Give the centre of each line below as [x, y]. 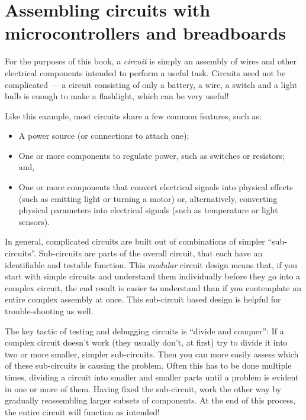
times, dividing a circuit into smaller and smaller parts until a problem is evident [152, 377]
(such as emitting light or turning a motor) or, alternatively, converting [148, 198]
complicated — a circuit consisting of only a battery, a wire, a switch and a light [151, 84]
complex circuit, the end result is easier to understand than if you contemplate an [153, 287]
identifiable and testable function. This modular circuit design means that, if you [151, 264]
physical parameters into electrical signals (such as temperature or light [148, 210]
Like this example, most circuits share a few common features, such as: [133, 115]
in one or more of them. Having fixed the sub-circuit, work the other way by [143, 388]
